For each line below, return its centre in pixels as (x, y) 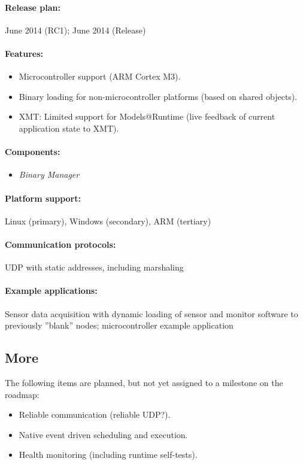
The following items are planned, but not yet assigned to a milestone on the (144, 382)
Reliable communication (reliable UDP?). (95, 414)
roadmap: (22, 394)
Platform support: (43, 198)
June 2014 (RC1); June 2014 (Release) (75, 30)
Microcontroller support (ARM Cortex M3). (100, 76)
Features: (24, 53)
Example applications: (51, 291)
